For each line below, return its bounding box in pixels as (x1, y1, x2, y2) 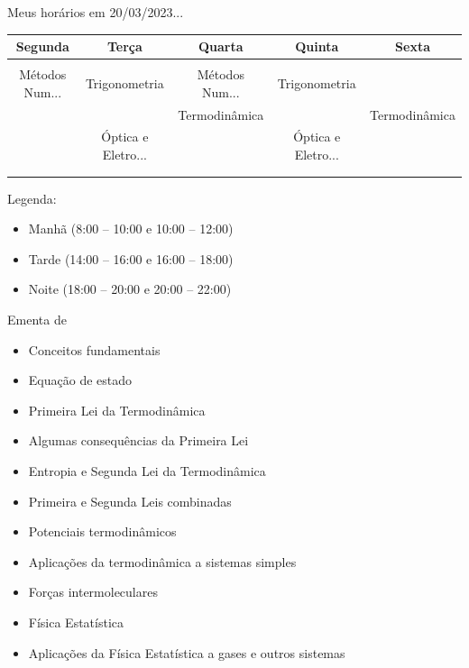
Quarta (198, 37, 244, 56)
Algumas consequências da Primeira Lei (28, 431, 249, 450)
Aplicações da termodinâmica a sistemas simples (28, 552, 297, 571)
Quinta (295, 37, 339, 56)
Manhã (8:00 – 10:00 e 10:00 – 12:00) (28, 219, 234, 238)
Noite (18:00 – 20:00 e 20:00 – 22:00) (28, 279, 232, 298)
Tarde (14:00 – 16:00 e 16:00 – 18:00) (28, 249, 234, 268)
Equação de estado (28, 371, 133, 389)
